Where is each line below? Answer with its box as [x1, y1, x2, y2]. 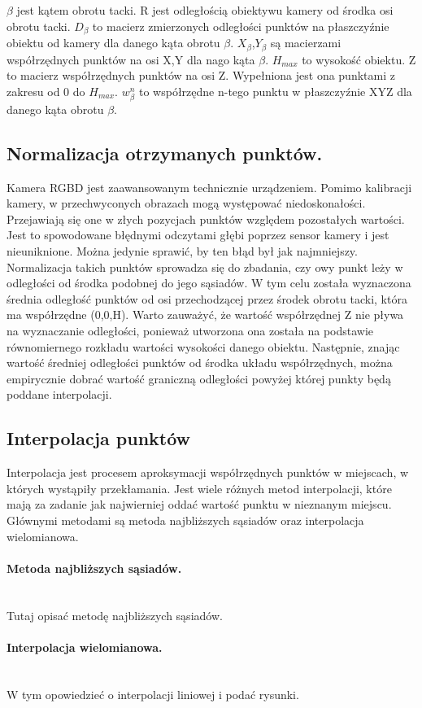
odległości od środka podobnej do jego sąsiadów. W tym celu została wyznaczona [7, 274, 411, 291]
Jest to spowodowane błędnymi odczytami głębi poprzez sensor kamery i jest [7, 226, 389, 243]
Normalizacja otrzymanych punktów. [7, 140, 323, 165]
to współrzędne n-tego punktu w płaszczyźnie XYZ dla [138, 82, 412, 99]
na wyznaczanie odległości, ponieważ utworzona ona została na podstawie [7, 321, 374, 339]
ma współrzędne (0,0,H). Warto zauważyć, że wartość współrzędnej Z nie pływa [7, 306, 404, 323]
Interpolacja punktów [7, 426, 191, 451]
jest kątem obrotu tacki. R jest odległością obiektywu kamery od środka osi [16, 2, 394, 18]
